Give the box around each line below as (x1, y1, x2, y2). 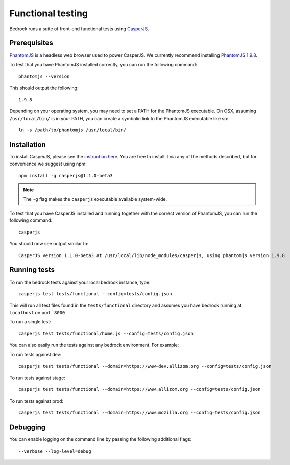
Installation (9, 141, 46, 149)
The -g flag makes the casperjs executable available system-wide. (23, 196, 167, 202)
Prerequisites (9, 39, 53, 48)
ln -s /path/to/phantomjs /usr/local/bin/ (18, 127, 127, 133)
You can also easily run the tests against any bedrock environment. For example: (9, 342, 179, 348)
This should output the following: (9, 85, 79, 91)
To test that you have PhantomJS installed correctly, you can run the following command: (9, 61, 198, 67)
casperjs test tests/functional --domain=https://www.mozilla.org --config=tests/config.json (18, 410, 261, 416)
